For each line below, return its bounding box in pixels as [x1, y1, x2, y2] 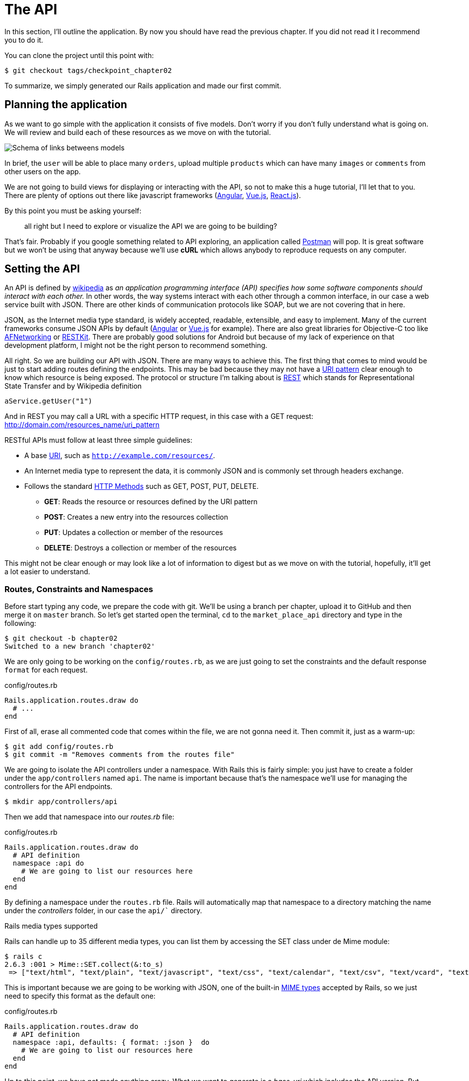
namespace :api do [12, 859, 84, 868]
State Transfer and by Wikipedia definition [4, 382, 142, 391]
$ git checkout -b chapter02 [4, 634, 118, 643]
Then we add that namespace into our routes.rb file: [4, 812, 174, 821]
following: [4, 619, 36, 628]
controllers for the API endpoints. [4, 782, 113, 791]
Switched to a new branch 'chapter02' [4, 642, 155, 651]
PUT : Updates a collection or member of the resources [44, 528, 223, 537]
